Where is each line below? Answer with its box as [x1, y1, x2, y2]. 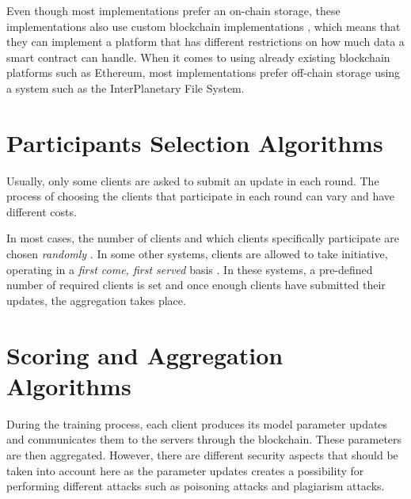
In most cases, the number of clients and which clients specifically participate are [6, 230, 399, 246]
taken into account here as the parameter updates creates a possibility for [6, 462, 364, 478]
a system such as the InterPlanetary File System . [6, 79, 245, 96]
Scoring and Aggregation [6, 338, 284, 371]
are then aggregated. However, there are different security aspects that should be [6, 446, 398, 463]
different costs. [6, 203, 77, 219]
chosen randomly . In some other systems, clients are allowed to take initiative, [6, 246, 388, 262]
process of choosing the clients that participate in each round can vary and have [6, 188, 395, 204]
